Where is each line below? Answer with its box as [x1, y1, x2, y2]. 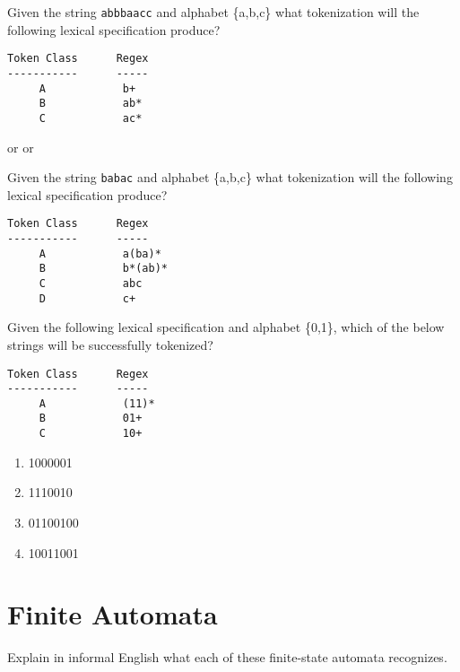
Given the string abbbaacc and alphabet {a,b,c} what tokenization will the [7, 3, 420, 21]
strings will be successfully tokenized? [7, 335, 213, 353]
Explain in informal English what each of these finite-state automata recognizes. [7, 648, 447, 667]
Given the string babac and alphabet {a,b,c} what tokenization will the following [7, 168, 453, 187]
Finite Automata [7, 596, 218, 633]
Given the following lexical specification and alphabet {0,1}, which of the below [7, 318, 445, 336]
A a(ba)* [39, 247, 161, 260]
